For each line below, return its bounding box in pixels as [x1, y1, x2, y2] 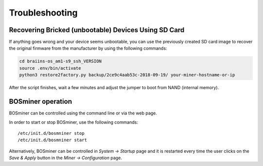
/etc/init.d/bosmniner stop [18, 130, 85, 136]
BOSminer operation [9, 97, 73, 106]
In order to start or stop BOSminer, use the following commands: [9, 119, 138, 125]
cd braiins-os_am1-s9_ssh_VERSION [19, 58, 102, 64]
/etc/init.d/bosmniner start [18, 137, 87, 143]
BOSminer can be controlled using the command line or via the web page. [9, 110, 157, 116]
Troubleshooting [9, 7, 78, 18]
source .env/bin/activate [19, 65, 81, 71]
